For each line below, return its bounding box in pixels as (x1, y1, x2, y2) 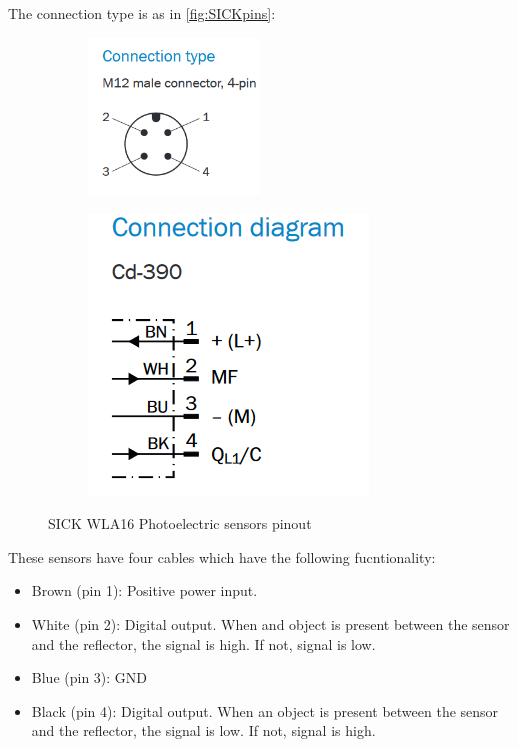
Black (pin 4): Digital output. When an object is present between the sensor (31, 700, 499, 721)
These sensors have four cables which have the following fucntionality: (8, 546, 436, 567)
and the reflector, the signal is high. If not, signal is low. (31, 633, 376, 654)
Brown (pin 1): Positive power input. (31, 580, 258, 601)
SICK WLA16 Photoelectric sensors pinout (48, 513, 312, 534)
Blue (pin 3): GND (31, 667, 148, 688)
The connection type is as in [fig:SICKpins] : (8, 3, 276, 23)
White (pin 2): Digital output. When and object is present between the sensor (31, 614, 510, 635)
